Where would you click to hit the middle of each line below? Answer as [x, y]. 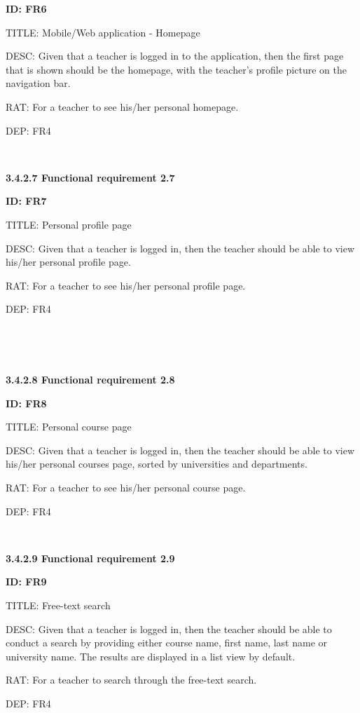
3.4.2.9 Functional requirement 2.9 [90, 558]
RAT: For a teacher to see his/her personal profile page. [126, 285]
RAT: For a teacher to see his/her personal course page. [126, 488]
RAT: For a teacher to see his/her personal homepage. [122, 106]
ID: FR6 [26, 8]
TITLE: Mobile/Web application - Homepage [103, 32]
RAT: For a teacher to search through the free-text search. [131, 680]
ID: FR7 [26, 201]
